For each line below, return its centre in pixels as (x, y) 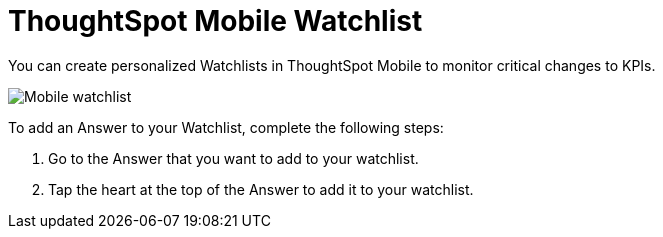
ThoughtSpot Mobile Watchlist (215, 21)
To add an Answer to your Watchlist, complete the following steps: (226, 127)
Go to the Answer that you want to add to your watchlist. (233, 158)
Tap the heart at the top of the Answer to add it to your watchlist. (261, 189)
